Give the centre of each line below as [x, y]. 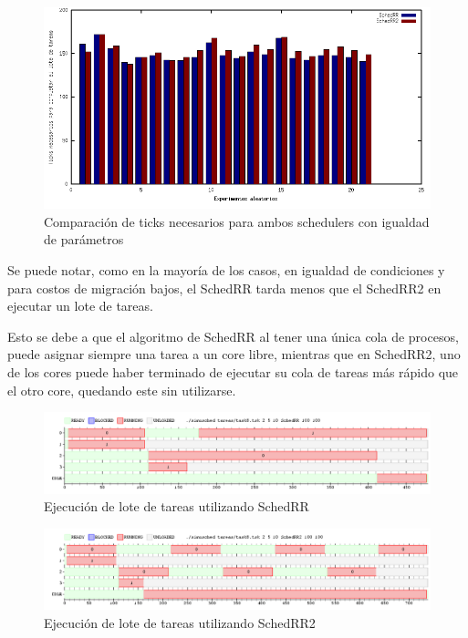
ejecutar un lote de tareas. [80, 306]
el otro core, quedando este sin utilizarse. [122, 390]
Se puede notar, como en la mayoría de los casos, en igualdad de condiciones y [226, 270]
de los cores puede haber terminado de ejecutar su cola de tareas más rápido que [233, 372]
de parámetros [84, 239]
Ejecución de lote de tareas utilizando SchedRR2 [180, 622]
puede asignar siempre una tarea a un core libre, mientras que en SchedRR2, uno [234, 354]
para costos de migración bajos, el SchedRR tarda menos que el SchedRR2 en [224, 288]
